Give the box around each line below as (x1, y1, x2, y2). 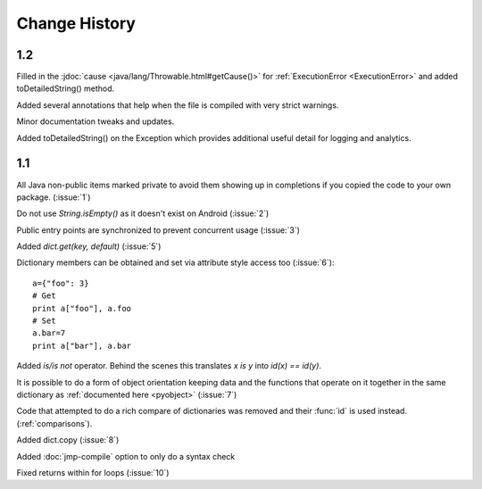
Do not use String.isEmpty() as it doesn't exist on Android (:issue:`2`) (16, 208, 270, 219)
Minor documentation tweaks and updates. (16, 116, 175, 127)
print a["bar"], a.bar (32, 340, 132, 351)
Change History (16, 13, 136, 33)
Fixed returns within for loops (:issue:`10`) (16, 467, 170, 477)
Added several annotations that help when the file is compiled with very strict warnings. (16, 99, 339, 111)
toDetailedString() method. (16, 83, 115, 94)
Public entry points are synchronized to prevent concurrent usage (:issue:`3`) (16, 224, 301, 236)
